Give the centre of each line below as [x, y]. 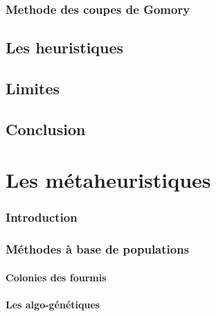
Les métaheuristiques [108, 180]
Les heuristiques [65, 47]
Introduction [42, 217]
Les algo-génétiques [53, 305]
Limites [33, 88]
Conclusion [46, 129]
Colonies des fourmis [56, 277]
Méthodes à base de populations [98, 249]
